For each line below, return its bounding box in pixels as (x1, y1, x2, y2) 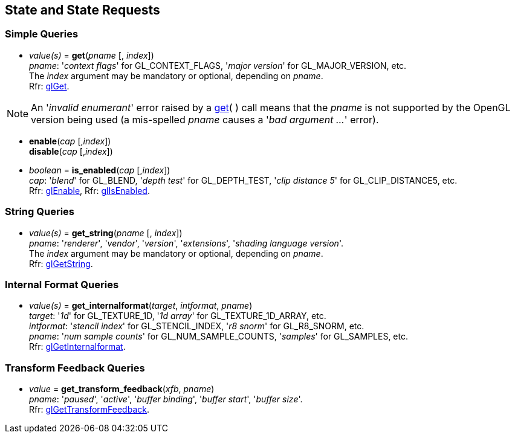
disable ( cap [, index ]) (29, 146, 113, 156)
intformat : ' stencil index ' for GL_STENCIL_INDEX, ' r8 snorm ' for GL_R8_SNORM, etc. (29, 321, 364, 332)
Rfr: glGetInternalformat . (29, 341, 126, 352)
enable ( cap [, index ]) (29, 135, 111, 146)
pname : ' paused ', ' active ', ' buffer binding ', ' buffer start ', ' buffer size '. (29, 394, 303, 405)
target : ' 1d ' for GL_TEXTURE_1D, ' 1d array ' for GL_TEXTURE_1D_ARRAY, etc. (29, 311, 326, 321)
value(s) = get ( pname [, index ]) (29, 50, 154, 60)
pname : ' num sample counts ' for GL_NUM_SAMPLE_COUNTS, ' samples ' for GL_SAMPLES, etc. (29, 331, 408, 342)
